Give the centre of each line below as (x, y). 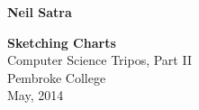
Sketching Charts (62, 42)
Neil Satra (40, 12)
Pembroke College (57, 77)
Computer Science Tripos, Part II (99, 60)
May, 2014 (36, 95)
